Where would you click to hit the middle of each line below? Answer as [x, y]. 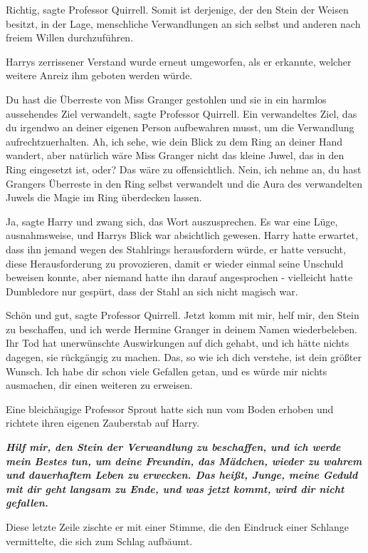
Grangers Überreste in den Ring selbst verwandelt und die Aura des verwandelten [184, 183]
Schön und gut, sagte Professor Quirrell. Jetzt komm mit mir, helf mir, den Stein [183, 315]
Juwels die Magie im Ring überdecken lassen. [104, 197]
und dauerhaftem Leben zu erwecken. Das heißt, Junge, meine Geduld [182, 475]
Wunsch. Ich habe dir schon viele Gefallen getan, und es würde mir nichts [167, 371]
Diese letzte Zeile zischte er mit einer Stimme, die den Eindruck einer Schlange [178, 527]
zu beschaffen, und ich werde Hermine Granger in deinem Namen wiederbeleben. [182, 329]
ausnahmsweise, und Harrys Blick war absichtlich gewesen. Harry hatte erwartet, [182, 235]
